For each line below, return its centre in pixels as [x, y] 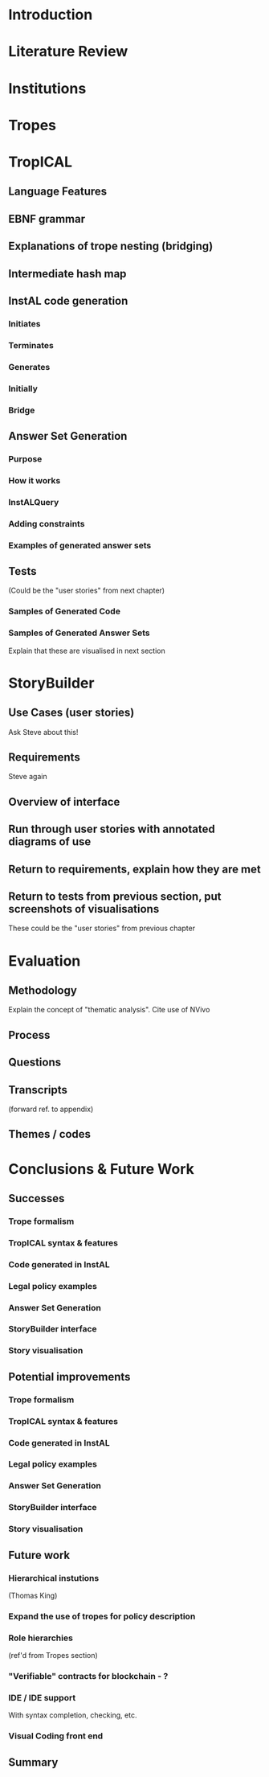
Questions [35, 1063]
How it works [35, 480]
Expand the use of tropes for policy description [102, 1616]
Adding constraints [47, 523]
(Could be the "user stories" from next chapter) [87, 591]
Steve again [28, 777]
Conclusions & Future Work [101, 1169]
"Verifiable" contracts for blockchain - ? [88, 1676]
